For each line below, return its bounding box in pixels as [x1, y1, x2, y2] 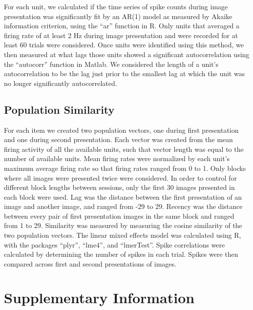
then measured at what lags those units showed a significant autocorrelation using [4, 49, 250, 59]
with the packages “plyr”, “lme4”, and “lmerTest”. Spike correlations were [4, 239, 225, 249]
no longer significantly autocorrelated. [4, 78, 117, 88]
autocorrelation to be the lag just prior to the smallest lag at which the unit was [4, 68, 245, 79]
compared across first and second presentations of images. [4, 258, 176, 269]
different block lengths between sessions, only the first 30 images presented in [4, 182, 235, 192]
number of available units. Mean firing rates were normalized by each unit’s [4, 153, 230, 164]
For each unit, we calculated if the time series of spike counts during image [4, 1, 228, 11]
